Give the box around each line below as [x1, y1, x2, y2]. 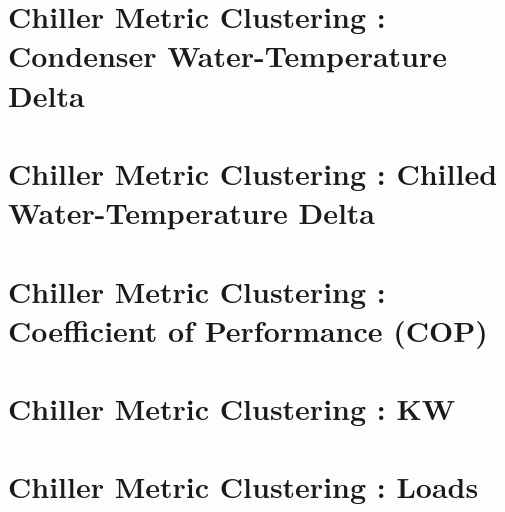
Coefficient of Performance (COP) [8, 309, 488, 350]
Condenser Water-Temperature [8, 35, 447, 76]
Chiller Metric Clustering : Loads [8, 466, 479, 507]
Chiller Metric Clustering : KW [8, 388, 455, 429]
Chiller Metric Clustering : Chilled [8, 152, 498, 193]
